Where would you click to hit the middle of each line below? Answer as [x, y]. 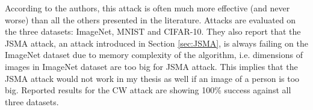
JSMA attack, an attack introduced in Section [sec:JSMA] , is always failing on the [156, 43]
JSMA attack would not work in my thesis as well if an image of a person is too [152, 78]
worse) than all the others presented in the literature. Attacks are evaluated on [150, 19]
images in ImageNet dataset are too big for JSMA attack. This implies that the [151, 66]
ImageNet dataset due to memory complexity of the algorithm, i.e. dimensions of [154, 55]
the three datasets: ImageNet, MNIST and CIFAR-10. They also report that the [153, 31]
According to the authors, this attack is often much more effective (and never [147, 8]
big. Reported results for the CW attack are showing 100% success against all [148, 90]
